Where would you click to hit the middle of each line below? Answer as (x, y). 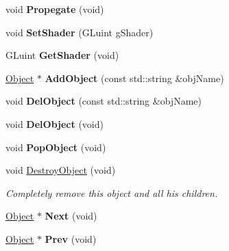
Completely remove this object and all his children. (112, 193)
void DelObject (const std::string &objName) (104, 101)
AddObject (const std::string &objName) (134, 78)
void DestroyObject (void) (61, 170)
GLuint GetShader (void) (62, 55)
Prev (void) (71, 238)
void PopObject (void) (56, 147)
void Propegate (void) (55, 9)
